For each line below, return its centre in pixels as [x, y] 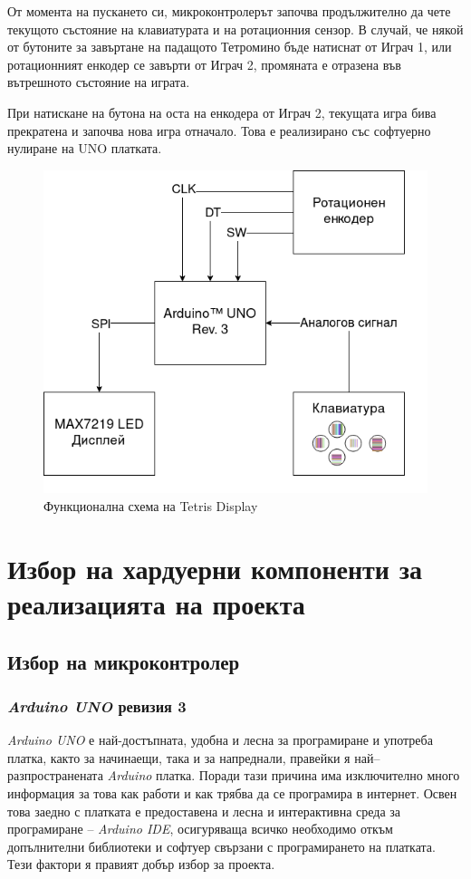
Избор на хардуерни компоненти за [215, 568]
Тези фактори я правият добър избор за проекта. [141, 864]
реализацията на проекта [156, 603]
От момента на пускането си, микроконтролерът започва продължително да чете [229, 11]
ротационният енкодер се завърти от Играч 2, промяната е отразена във [204, 64]
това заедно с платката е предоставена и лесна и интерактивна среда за [204, 811]
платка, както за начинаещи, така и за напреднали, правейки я [179, 757]
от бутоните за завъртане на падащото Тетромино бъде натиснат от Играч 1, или [230, 47]
